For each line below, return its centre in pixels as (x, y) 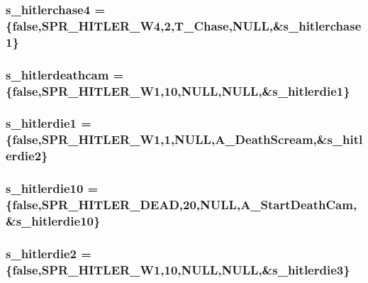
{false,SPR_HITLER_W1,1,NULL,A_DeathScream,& (167, 139)
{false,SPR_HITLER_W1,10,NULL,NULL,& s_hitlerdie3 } (178, 269)
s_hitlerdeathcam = (65, 74)
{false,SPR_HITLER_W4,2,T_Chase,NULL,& (145, 25)
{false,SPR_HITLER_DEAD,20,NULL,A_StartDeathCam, (182, 204)
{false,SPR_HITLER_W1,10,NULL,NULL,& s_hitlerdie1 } (178, 90)
